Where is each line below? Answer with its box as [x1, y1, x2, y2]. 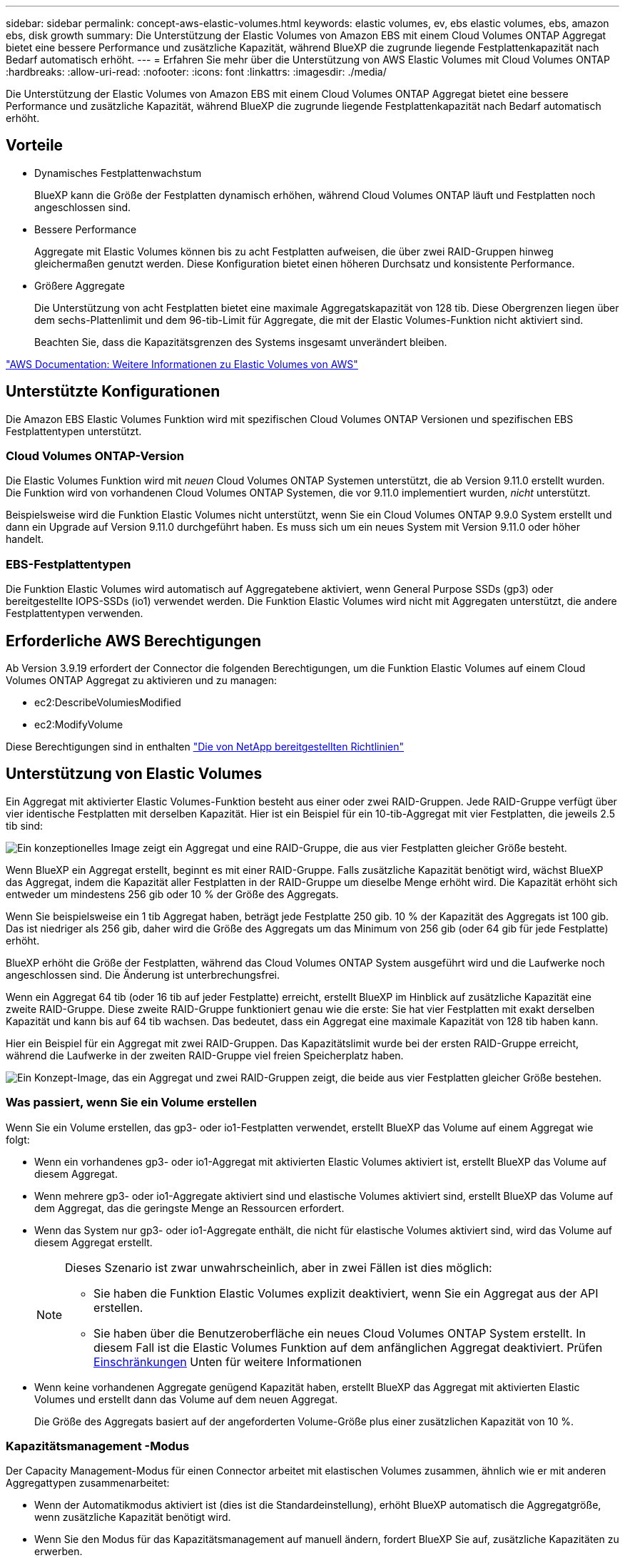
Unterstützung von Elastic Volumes [6, 765, 263, 783]
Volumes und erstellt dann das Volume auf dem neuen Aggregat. [34, 1392, 338, 1405]
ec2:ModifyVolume [34, 718, 123, 731]
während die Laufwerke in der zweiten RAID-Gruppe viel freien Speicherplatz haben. [6, 1049, 404, 1061]
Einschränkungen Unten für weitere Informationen [93, 1354, 362, 1369]
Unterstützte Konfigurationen [6, 382, 220, 401]
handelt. [6, 533, 44, 546]
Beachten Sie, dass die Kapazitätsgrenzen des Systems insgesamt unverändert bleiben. [34, 335, 447, 348]
